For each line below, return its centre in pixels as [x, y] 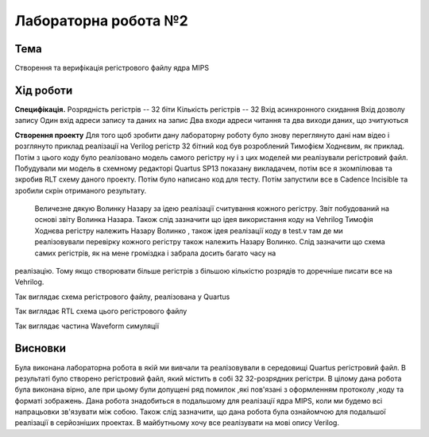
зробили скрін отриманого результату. [81, 190]
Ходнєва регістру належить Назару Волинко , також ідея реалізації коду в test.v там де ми [189, 231]
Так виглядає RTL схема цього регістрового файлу [101, 311]
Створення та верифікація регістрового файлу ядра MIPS [112, 68]
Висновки [41, 349]
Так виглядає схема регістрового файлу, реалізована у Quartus [122, 297]
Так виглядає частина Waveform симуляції [87, 326]
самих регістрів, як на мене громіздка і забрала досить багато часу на [155, 253]
